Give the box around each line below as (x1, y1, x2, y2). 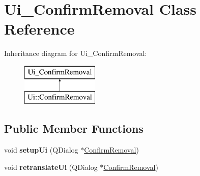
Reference (4, 18, 75, 39)
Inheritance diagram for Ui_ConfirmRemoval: (4, 48, 147, 58)
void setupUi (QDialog (4, 144, 78, 155)
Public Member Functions (4, 121, 144, 136)
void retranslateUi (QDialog (4, 161, 98, 172)
